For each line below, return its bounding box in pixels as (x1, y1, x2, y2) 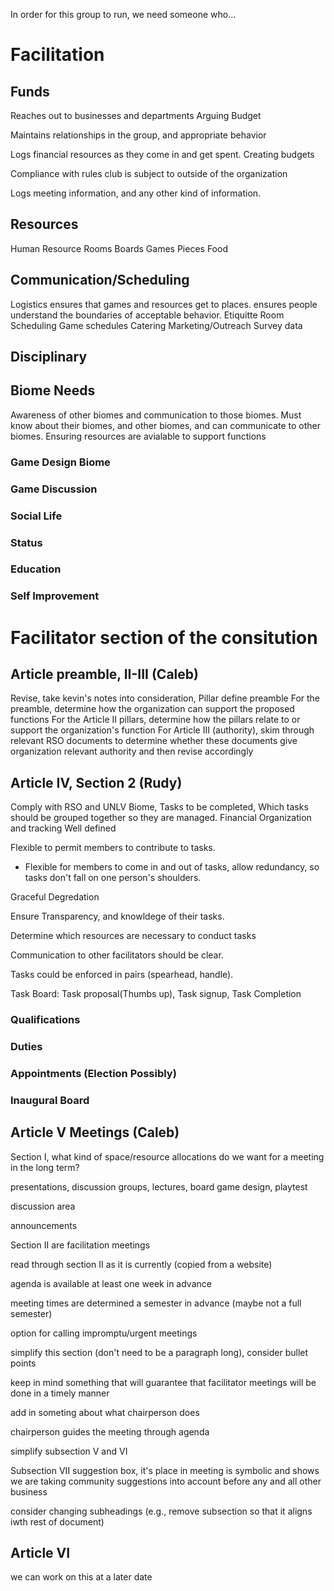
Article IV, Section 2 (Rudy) (10, 774, 183, 791)
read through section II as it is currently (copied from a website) (10, 1258, 273, 1270)
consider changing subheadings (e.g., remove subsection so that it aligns (10, 1505, 313, 1517)
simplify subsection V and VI (10, 1445, 128, 1457)
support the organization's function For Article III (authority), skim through (10, 724, 315, 736)
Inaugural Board (10, 1093, 90, 1107)
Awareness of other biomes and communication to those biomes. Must (10, 409, 302, 421)
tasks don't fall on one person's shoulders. (24, 872, 202, 884)
